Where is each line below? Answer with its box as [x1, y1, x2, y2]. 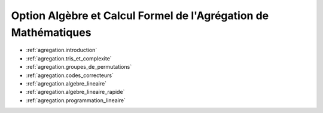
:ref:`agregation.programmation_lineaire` [26, 96, 126, 104]
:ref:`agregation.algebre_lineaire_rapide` [26, 88, 125, 96]
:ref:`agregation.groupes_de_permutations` [26, 63, 132, 71]
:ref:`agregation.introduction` [26, 47, 97, 54]
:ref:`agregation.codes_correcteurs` [26, 72, 114, 79]
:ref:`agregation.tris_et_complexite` [26, 54, 112, 62]
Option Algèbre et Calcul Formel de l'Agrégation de [11, 9, 269, 22]
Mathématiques [11, 26, 92, 39]
